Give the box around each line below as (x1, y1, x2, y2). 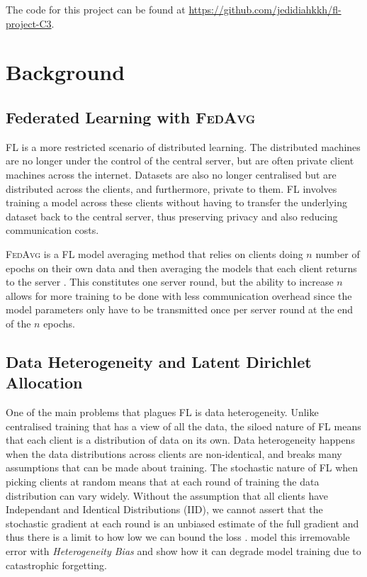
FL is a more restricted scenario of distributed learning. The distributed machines (6, 139, 361, 154)
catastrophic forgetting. (6, 557, 107, 572)
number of (315, 246, 360, 261)
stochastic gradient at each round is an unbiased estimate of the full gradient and (6, 515, 359, 530)
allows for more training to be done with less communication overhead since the (6, 288, 352, 303)
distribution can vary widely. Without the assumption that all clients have (6, 488, 329, 503)
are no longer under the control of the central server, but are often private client (6, 153, 354, 168)
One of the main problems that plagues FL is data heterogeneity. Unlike (6, 405, 319, 420)
